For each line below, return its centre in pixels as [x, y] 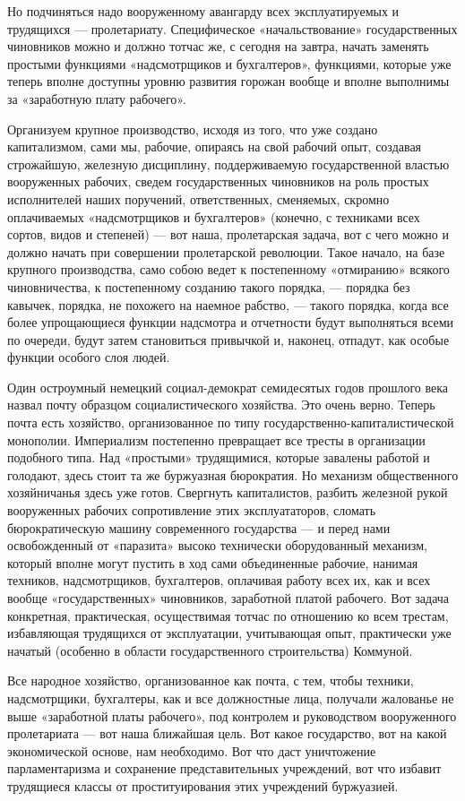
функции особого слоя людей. [89, 357]
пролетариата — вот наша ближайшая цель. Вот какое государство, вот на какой [227, 733]
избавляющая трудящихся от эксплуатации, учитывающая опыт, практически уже [229, 633]
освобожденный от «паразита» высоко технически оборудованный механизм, [217, 545]
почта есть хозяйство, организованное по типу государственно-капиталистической [231, 422]
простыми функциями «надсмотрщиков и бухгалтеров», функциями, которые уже [229, 63]
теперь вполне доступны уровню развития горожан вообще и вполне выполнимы [228, 81]
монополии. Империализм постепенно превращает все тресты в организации [216, 439]
